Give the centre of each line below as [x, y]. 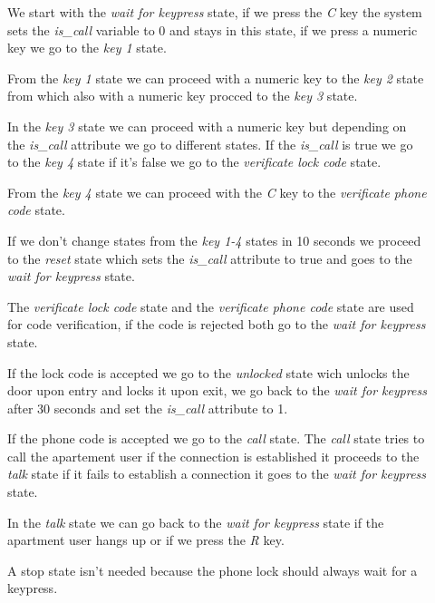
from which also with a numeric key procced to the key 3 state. [183, 96]
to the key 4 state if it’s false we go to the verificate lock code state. [194, 162]
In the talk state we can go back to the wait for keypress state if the [196, 522]
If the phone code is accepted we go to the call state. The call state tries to [216, 438]
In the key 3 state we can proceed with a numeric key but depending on [207, 126]
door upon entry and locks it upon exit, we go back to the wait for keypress [217, 390]
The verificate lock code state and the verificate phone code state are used [211, 306]
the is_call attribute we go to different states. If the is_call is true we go [210, 144]
